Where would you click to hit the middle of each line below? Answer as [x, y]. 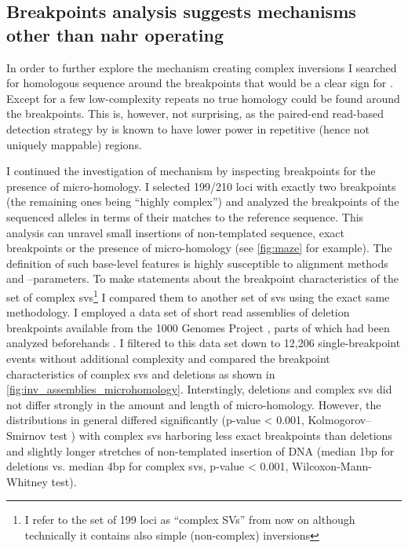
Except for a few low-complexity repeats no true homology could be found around [203, 98]
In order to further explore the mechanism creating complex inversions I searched [202, 67]
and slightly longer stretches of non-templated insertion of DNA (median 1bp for [200, 450]
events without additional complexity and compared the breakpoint [168, 358]
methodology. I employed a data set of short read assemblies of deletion [178, 312]
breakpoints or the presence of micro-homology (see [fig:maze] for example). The [199, 248]
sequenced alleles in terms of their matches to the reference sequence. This [185, 216]
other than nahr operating [115, 34]
